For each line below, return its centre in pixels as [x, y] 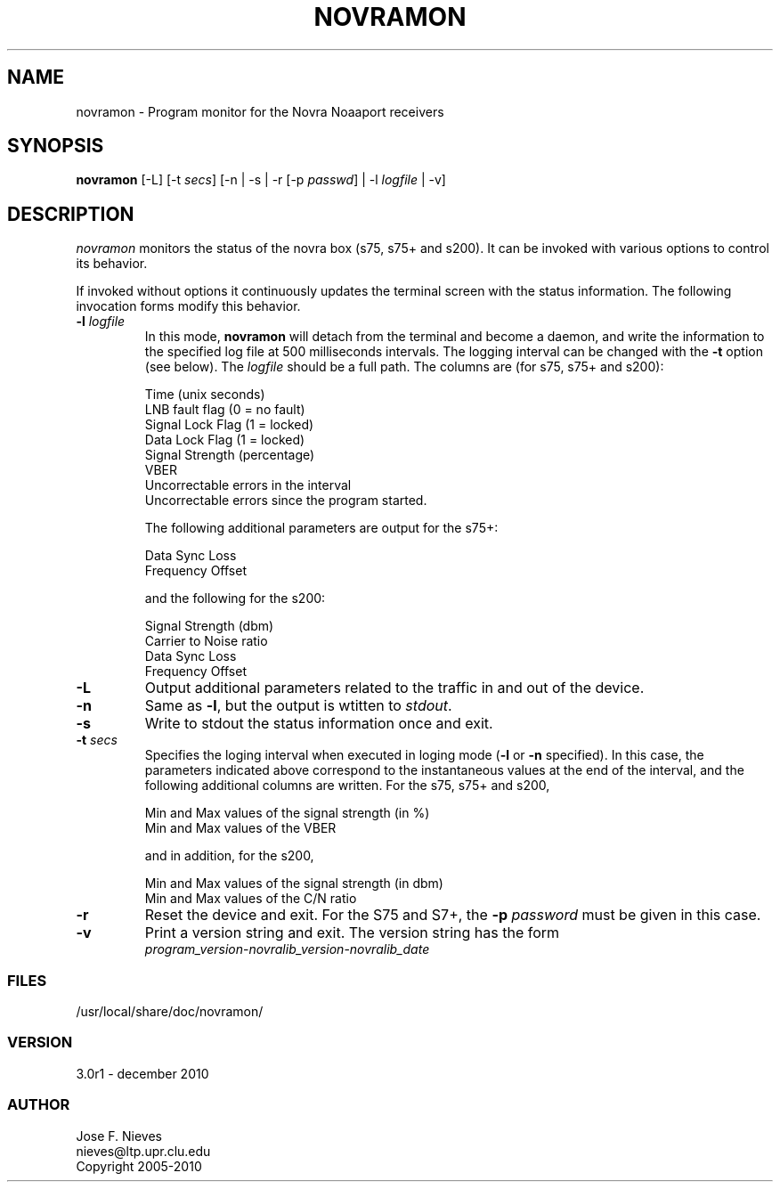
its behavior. [112, 264]
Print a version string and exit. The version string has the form [352, 933]
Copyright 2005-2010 [139, 1166]
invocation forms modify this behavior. [188, 306]
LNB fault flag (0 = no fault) [225, 410]
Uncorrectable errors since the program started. [286, 501]
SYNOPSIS [56, 146]
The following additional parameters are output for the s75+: [321, 528]
